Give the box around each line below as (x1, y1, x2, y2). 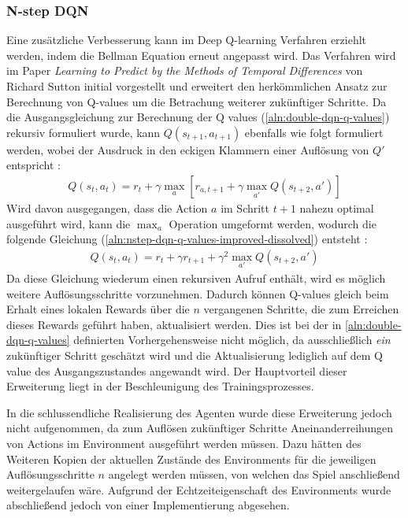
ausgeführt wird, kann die (6, 215, 131, 231)
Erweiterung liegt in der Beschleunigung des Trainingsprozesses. (6, 378, 314, 394)
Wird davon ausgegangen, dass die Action (6, 200, 208, 216)
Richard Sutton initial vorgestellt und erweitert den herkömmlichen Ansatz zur (6, 78, 388, 94)
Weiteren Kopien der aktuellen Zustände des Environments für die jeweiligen (6, 450, 376, 467)
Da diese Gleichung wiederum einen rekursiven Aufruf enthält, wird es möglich (6, 270, 386, 287)
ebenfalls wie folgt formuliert (244, 124, 384, 140)
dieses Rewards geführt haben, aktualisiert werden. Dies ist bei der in (6, 316, 342, 332)
